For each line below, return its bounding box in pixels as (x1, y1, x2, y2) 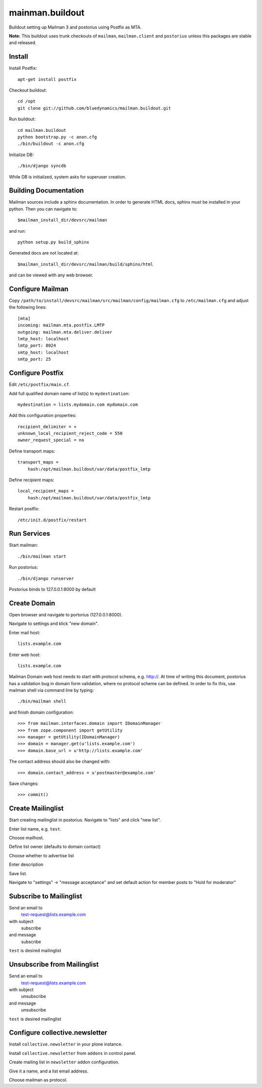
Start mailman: (9, 542, 38, 548)
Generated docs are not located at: (9, 250, 79, 256)
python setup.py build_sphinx (17, 240, 90, 245)
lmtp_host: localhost (17, 336, 69, 342)
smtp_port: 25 (17, 356, 51, 362)
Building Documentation (9, 187, 84, 195)
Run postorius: (9, 564, 38, 570)
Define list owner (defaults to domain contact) (9, 844, 101, 849)
